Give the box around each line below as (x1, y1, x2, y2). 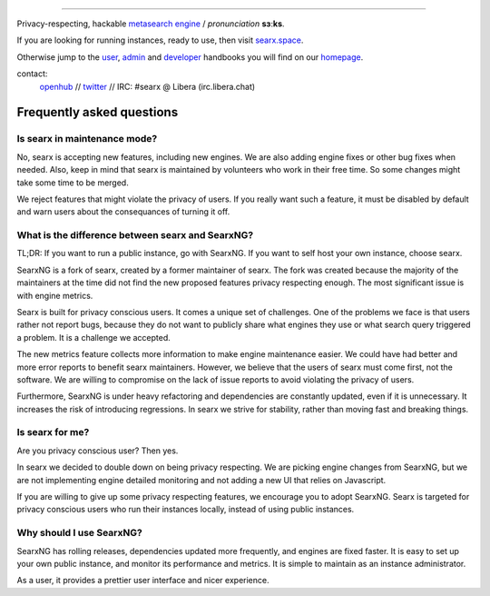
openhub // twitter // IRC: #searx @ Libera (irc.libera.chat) (39, 81, 256, 92)
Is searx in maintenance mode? (16, 133, 158, 145)
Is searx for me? (16, 426, 90, 439)
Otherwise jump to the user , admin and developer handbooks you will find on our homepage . (16, 51, 364, 63)
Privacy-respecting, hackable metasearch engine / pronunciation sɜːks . (16, 18, 285, 29)
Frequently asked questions (16, 104, 179, 120)
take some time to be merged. (16, 177, 129, 188)
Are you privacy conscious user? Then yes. (16, 445, 179, 456)
